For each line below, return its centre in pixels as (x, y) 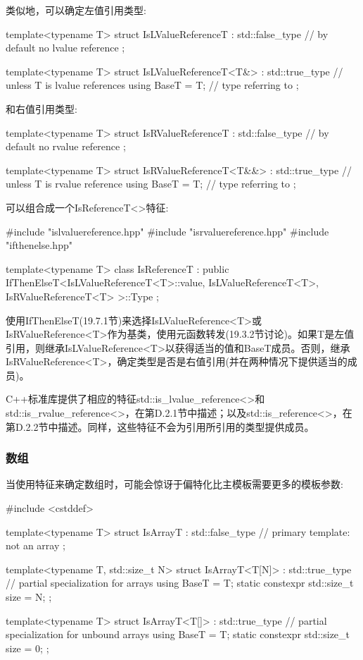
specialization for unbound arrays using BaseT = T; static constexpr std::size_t (178, 634)
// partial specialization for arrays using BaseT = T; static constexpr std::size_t (180, 583)
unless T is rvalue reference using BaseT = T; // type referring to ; (151, 184)
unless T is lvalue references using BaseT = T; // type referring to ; (152, 85)
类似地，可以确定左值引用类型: (76, 10)
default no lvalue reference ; (65, 48)
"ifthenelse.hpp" (39, 245)
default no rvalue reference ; (66, 146)
